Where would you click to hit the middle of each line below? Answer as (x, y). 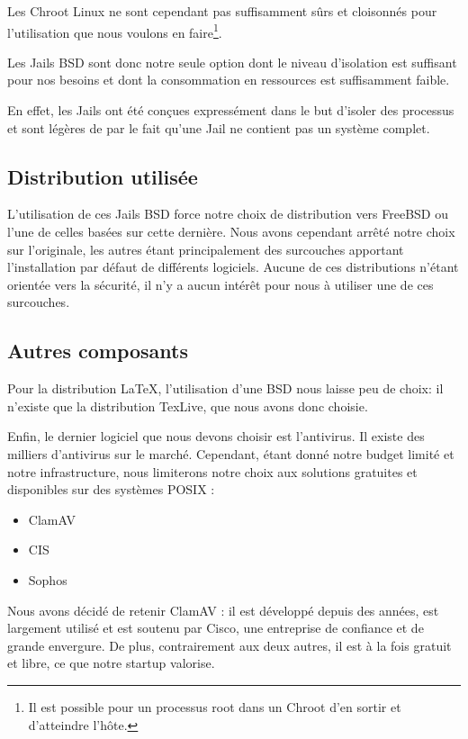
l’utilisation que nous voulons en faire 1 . (115, 31)
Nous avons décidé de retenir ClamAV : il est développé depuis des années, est (223, 610)
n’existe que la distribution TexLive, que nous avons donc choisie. (188, 406)
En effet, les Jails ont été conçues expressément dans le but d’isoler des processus (231, 110)
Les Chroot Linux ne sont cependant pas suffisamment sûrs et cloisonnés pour (222, 11)
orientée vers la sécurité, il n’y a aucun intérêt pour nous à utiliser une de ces (220, 284)
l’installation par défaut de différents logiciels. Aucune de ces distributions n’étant (233, 267)
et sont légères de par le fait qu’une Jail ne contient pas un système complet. (219, 127)
